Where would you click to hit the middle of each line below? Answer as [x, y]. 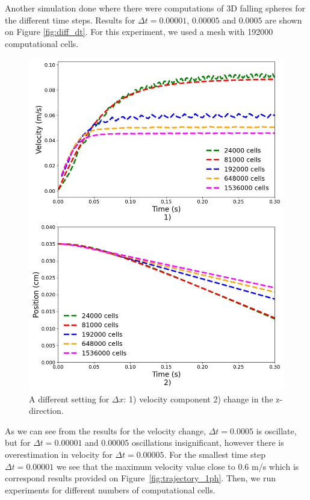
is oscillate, [276, 430]
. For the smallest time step [215, 455]
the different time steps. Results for [70, 20]
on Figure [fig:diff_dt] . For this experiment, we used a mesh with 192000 [139, 32]
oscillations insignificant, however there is [208, 442]
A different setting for [69, 398]
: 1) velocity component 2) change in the [198, 398]
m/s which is [275, 466]
